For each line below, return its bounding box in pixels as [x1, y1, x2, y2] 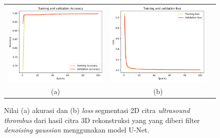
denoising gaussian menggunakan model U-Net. [4, 124, 149, 135]
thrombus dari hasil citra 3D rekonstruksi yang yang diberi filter [4, 114, 200, 125]
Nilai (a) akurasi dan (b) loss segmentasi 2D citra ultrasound [4, 105, 190, 115]
